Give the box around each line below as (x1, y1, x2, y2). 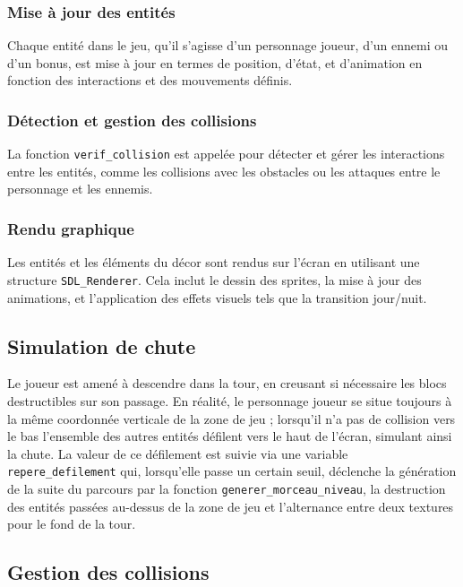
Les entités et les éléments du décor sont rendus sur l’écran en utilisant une (7, 253, 420, 272)
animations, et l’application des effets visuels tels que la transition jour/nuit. (7, 288, 427, 306)
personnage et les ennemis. (7, 179, 153, 198)
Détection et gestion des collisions (7, 108, 257, 131)
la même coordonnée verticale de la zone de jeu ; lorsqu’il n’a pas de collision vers (7, 409, 456, 427)
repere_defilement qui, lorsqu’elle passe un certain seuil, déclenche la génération (7, 462, 457, 480)
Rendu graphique (7, 217, 134, 239)
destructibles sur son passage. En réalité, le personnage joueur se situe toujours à (7, 391, 452, 410)
